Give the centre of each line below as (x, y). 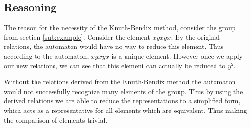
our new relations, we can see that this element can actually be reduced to (115, 65)
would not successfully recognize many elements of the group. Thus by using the (124, 91)
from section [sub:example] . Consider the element (77, 37)
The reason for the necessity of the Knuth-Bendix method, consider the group (120, 27)
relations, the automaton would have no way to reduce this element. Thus (114, 46)
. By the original (195, 37)
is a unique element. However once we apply (177, 56)
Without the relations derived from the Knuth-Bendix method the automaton (120, 82)
